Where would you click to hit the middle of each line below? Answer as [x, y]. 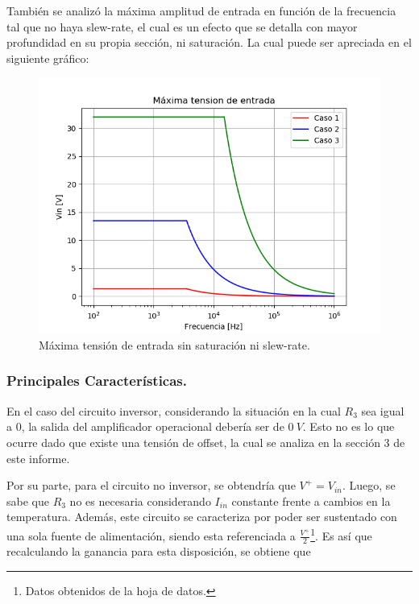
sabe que [28, 501]
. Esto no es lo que [348, 426]
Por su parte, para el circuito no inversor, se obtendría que [151, 485]
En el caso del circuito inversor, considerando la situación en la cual [174, 410]
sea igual [383, 410]
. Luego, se [369, 485]
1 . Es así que [341, 534]
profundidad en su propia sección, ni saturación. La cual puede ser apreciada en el [209, 42]
